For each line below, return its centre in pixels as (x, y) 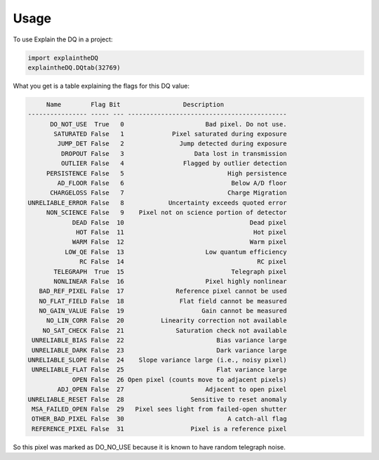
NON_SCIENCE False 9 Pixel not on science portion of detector (166, 213)
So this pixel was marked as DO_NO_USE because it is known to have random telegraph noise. (149, 447)
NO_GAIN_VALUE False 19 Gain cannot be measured (163, 311)
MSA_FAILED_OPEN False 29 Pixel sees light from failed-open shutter (159, 409)
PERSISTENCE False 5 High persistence (166, 173)
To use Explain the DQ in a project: (63, 39)
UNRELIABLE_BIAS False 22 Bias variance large (159, 340)
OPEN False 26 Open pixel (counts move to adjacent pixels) (179, 380)
